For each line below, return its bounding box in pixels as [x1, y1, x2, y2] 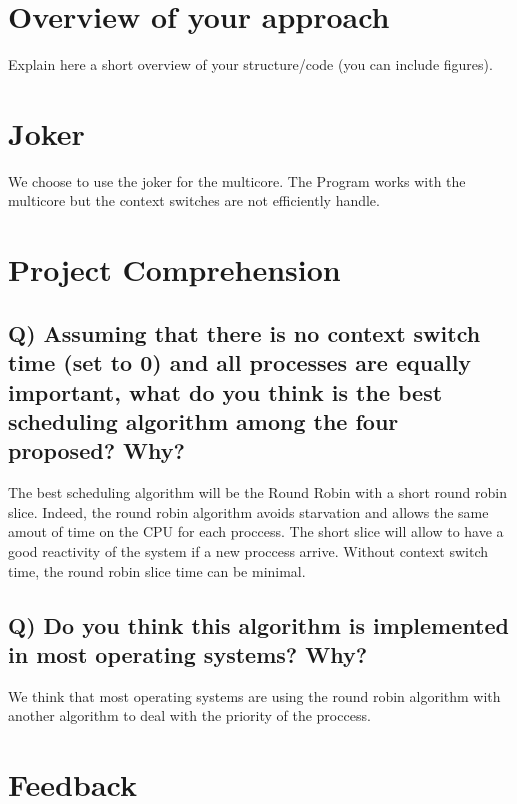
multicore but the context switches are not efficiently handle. [8, 190, 380, 211]
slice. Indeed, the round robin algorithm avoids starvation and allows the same [8, 501, 489, 522]
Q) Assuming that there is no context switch [8, 317, 481, 348]
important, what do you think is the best [8, 376, 443, 407]
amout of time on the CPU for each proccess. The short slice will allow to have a [8, 521, 504, 542]
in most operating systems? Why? [8, 638, 368, 669]
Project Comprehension [8, 249, 341, 290]
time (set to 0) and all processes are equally [8, 347, 472, 378]
